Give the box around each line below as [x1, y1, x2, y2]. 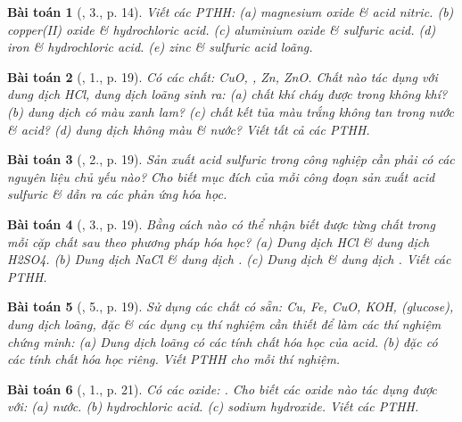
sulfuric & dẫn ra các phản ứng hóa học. [7, 185, 227, 203]
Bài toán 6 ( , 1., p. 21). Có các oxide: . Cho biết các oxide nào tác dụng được [7, 379, 437, 398]
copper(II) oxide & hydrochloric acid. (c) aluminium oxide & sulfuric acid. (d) [7, 20, 436, 38]
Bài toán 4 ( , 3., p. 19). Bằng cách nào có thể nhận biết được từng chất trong [7, 214, 435, 233]
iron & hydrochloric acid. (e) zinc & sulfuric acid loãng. [7, 37, 313, 56]
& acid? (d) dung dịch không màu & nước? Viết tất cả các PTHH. [7, 120, 370, 138]
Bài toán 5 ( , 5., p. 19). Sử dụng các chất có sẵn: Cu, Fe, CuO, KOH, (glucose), [7, 297, 454, 316]
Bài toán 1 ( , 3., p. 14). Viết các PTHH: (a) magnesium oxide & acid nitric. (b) [7, 3, 454, 21]
